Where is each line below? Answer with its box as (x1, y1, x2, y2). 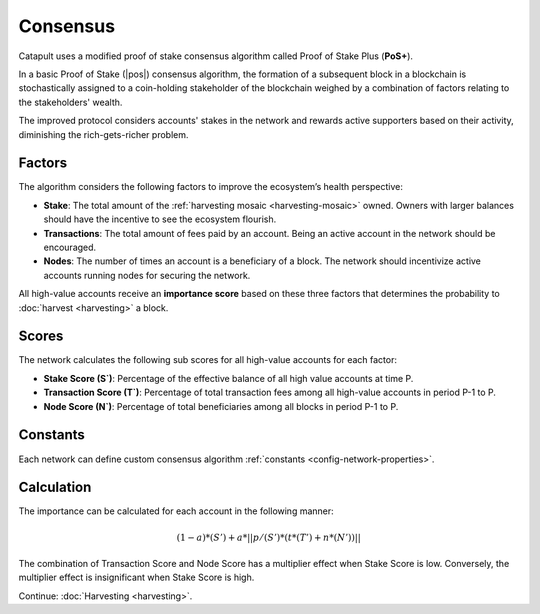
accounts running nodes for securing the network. (43, 269, 251, 281)
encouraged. (43, 241, 97, 253)
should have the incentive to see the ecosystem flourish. (43, 213, 277, 225)
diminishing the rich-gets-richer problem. (18, 128, 189, 140)
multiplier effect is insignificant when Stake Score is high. (18, 571, 255, 584)
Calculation (18, 479, 92, 496)
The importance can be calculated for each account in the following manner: (18, 505, 334, 517)
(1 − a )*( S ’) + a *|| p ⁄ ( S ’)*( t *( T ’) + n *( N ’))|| (176, 531, 362, 543)
